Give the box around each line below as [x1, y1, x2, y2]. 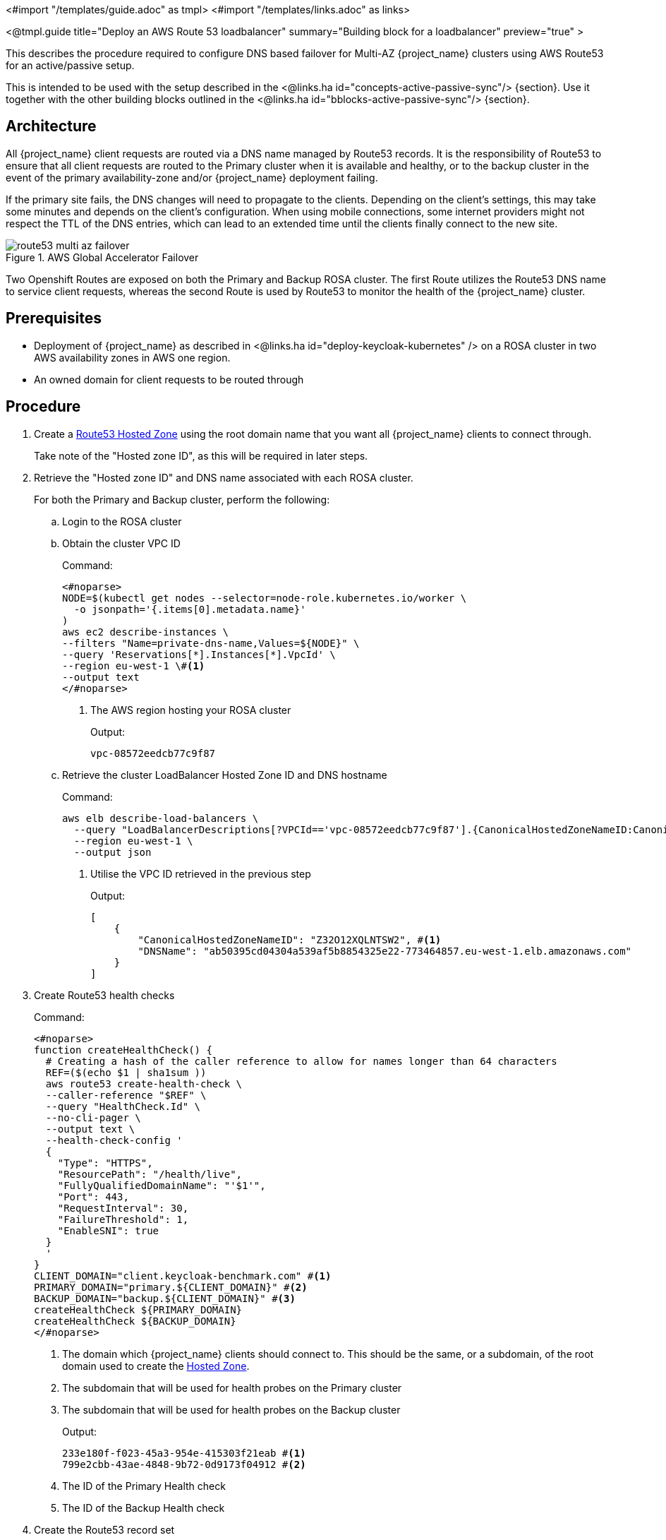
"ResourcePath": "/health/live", [57, 1168, 243, 1180]
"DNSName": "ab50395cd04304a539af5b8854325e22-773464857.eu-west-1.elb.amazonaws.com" [138, 945, 632, 957]
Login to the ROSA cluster [62, 515, 182, 527]
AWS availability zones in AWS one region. [34, 351, 231, 364]
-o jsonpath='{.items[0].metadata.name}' [73, 603, 306, 615]
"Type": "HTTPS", [57, 1157, 153, 1169]
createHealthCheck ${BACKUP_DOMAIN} [34, 1315, 236, 1327]
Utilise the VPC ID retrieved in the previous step [90, 867, 311, 880]
